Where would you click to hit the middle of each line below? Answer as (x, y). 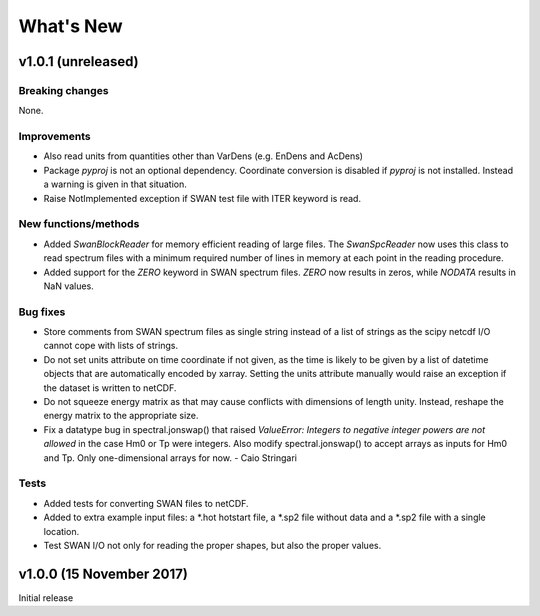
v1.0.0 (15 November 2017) (103, 573)
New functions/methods (79, 224)
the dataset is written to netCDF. (110, 387)
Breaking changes (63, 90)
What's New (71, 26)
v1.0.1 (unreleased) (78, 61)
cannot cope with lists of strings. (111, 346)
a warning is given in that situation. (115, 184)
